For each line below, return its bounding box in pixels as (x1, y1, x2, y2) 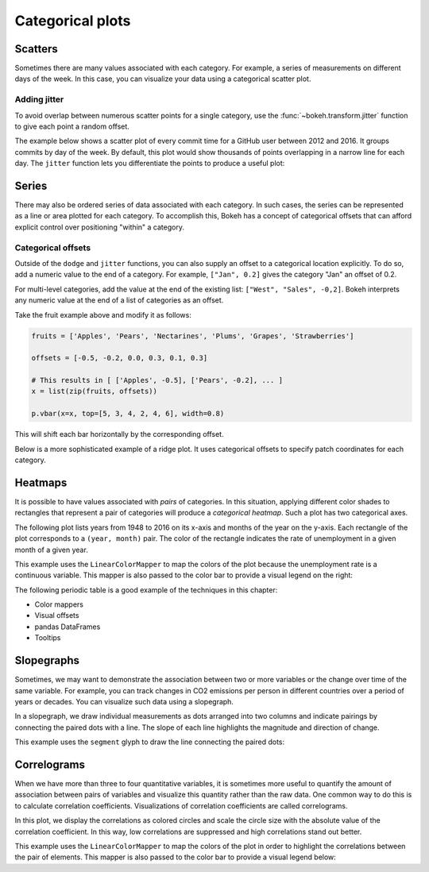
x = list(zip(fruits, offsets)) (31, 387, 158, 396)
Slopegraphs (14, 654, 79, 667)
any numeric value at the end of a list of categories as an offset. (14, 295, 224, 305)
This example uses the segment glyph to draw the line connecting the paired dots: (14, 737, 285, 747)
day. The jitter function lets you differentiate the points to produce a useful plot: (14, 159, 285, 168)
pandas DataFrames (34, 622, 101, 631)
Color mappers (34, 600, 83, 609)
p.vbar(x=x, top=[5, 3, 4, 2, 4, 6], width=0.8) (31, 409, 225, 419)
